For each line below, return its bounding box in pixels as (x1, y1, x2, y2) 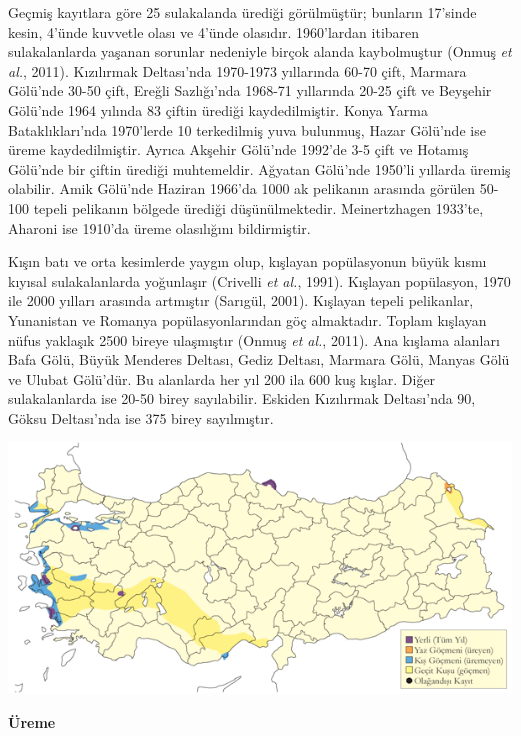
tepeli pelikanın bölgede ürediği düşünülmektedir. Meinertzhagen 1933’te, (33, 197, 484, 218)
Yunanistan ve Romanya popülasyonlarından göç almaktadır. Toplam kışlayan (8, 309, 487, 330)
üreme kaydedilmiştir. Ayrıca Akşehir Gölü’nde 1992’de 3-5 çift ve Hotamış (8, 139, 469, 160)
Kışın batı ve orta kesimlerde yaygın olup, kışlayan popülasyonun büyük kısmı (8, 251, 487, 272)
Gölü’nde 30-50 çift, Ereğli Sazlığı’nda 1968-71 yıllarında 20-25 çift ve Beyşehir (8, 80, 492, 101)
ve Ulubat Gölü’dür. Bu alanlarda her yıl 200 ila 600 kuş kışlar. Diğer (8, 368, 436, 389)
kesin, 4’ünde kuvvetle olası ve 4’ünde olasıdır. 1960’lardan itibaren (8, 21, 420, 42)
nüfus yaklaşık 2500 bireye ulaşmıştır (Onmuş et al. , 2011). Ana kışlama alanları (8, 329, 500, 350)
